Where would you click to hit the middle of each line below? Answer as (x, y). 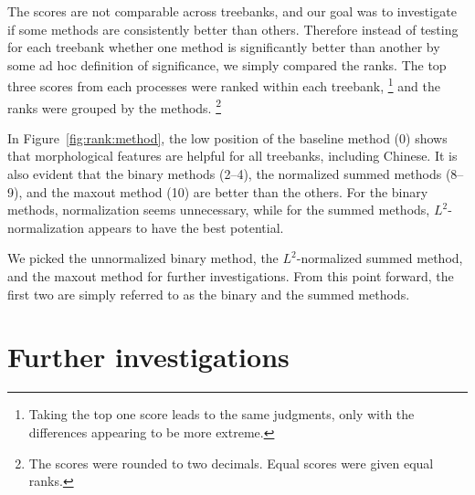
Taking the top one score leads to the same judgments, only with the (222, 414)
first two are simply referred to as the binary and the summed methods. (209, 294)
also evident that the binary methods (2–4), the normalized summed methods (225, 174)
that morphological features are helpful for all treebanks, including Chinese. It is (232, 156)
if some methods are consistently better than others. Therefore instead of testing (233, 29)
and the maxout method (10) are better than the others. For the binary (227, 191)
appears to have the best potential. (186, 227)
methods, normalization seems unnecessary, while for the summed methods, (219, 210)
